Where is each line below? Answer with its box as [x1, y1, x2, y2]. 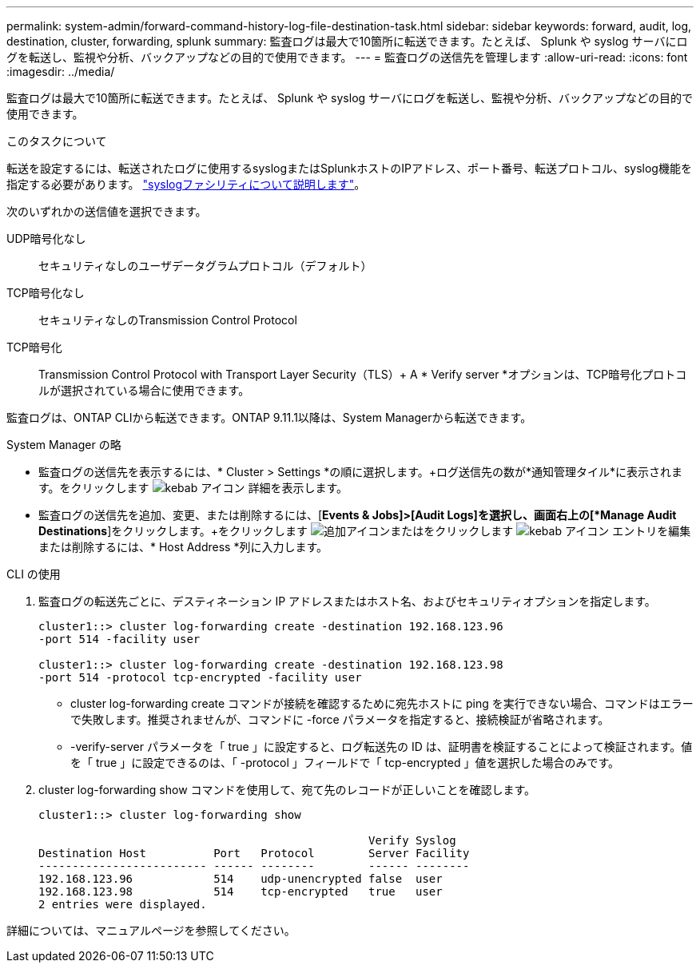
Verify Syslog [368, 834, 456, 847]
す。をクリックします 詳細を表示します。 [38, 481, 348, 494]
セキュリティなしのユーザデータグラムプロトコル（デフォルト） [38, 259, 372, 272]
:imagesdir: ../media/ [6, 65, 115, 78]
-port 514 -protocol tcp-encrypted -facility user [38, 671, 362, 684]
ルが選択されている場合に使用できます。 [38, 383, 250, 397]
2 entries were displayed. [38, 898, 207, 911]
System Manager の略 [6, 438, 121, 451]
